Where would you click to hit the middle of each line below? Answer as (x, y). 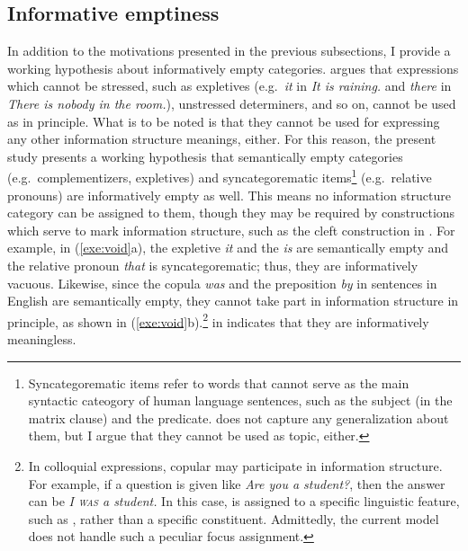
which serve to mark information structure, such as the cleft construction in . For (231, 230)
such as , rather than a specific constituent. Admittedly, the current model (234, 518)
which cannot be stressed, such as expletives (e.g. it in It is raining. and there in (229, 86)
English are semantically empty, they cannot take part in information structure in (233, 301)
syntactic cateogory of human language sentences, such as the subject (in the (240, 400)
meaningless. (42, 339)
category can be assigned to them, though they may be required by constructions (231, 213)
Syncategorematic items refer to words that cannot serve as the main (219, 382)
